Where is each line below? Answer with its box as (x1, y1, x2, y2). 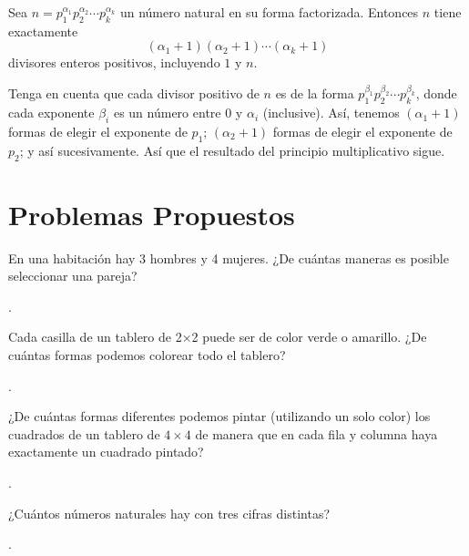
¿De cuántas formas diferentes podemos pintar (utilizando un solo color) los (8, 407, 431, 426)
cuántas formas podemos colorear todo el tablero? (8, 345, 286, 365)
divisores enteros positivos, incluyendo (8, 53, 220, 72)
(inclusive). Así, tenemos (262, 103, 400, 122)
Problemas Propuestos (8, 195, 295, 232)
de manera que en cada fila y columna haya (195, 424, 438, 443)
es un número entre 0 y (113, 103, 243, 122)
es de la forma (275, 84, 354, 103)
